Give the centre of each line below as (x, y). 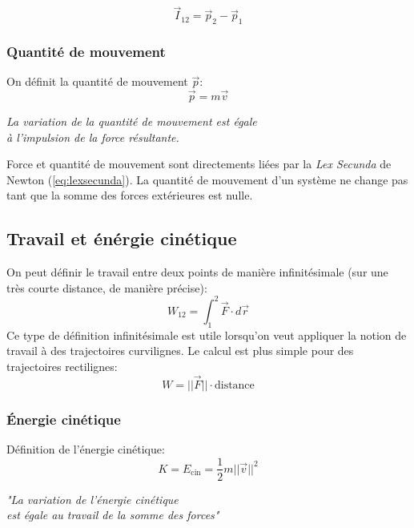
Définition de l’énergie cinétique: (86, 448)
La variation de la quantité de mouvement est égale (132, 121)
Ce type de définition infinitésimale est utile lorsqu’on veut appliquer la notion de (207, 335)
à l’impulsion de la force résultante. (93, 137)
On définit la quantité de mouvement (97, 81)
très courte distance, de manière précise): (107, 287)
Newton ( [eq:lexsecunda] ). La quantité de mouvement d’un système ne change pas (207, 179)
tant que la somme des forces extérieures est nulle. (130, 195)
